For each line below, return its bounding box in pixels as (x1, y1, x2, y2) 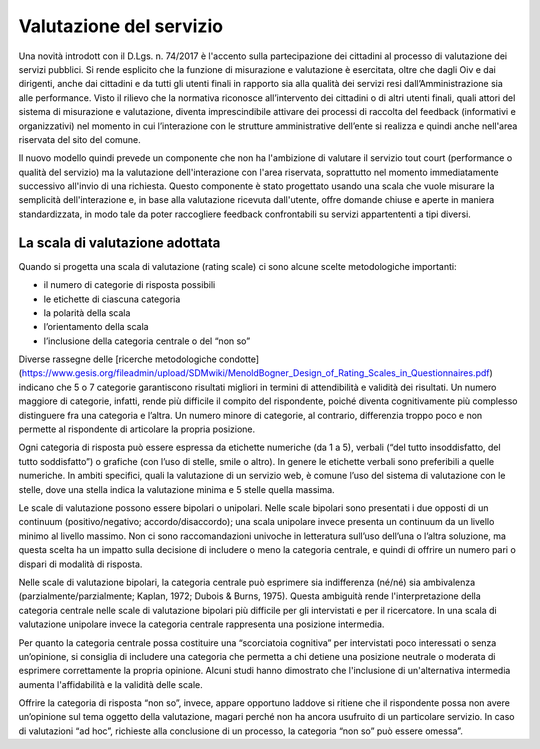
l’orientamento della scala (43, 321, 149, 333)
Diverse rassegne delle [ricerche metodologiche (18, 353, 217, 365)
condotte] (218, 353, 260, 365)
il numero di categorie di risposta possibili (43, 279, 216, 291)
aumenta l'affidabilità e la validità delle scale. (18, 678, 204, 690)
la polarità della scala (43, 306, 131, 319)
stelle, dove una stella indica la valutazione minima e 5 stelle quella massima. (18, 483, 335, 495)
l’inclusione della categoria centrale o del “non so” (43, 335, 251, 347)
